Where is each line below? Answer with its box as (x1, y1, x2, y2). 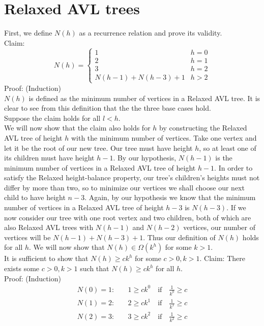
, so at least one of (199, 142, 256, 153)
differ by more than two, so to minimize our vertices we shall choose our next (4, 182, 245, 192)
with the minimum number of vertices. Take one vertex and (71, 132, 257, 143)
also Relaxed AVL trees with (4, 222, 94, 233)
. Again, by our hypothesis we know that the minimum (84, 192, 256, 203)
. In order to (214, 162, 253, 173)
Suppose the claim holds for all (4, 112, 101, 123)
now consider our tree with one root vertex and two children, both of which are (4, 212, 251, 222)
